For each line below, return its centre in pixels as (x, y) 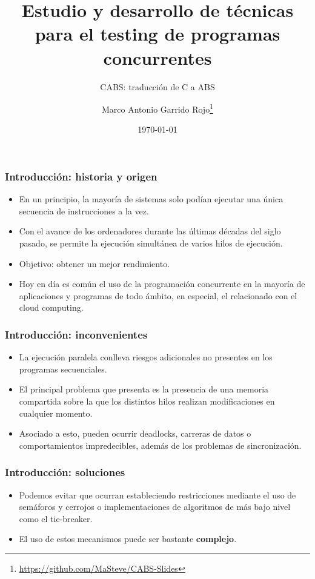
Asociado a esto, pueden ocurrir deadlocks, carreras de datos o (135, 433)
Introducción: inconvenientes (76, 334)
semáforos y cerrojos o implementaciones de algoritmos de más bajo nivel (155, 507)
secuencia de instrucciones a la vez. (84, 210)
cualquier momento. (56, 413)
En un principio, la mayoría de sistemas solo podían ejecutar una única (151, 199)
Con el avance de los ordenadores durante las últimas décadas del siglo (150, 231)
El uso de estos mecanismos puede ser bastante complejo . (128, 539)
